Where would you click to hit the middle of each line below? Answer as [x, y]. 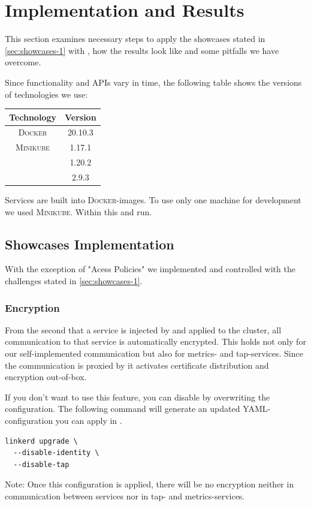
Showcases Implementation [90, 244]
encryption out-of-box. [46, 377]
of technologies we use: [46, 94]
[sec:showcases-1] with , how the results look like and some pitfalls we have [142, 50]
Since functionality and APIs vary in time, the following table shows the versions [153, 82]
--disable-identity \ [56, 453]
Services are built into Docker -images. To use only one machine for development [153, 200]
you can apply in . [89, 421]
